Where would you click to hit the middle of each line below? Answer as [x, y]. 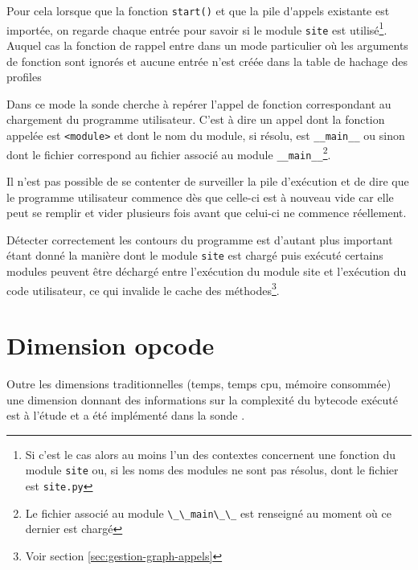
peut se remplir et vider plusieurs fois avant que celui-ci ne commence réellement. [207, 213]
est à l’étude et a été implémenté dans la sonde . [126, 415]
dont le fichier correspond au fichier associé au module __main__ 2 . [169, 153]
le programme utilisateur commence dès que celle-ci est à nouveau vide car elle [200, 197]
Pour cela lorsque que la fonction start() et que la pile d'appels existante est [198, 10]
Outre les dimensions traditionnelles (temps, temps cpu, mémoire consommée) [199, 383]
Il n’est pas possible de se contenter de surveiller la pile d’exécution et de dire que [208, 180]
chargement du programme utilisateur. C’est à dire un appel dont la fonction [196, 119]
